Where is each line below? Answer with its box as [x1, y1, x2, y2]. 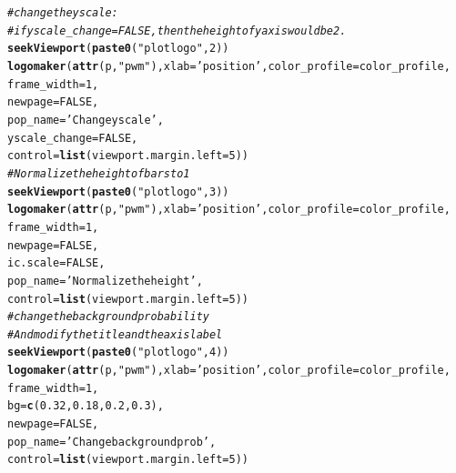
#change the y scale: [7, 6, 118, 19]
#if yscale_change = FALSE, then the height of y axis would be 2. [7, 24, 347, 37]
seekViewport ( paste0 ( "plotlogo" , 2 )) [7, 42, 229, 55]
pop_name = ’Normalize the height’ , [7, 274, 203, 287]
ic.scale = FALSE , [7, 257, 106, 270]
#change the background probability [7, 310, 209, 324]
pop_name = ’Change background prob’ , [7, 435, 217, 448]
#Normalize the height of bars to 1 [7, 166, 190, 180]
